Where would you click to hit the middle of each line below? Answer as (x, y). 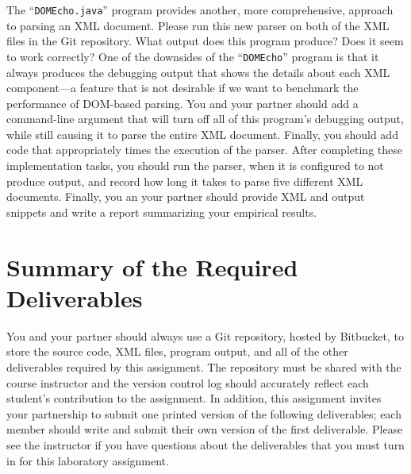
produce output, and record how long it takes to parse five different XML (185, 181)
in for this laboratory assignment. (88, 460)
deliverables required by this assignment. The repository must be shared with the (204, 366)
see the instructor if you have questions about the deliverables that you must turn (205, 444)
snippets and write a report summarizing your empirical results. (162, 212)
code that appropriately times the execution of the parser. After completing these (204, 150)
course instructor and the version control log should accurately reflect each (188, 382)
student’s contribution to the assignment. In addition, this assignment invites (194, 398)
